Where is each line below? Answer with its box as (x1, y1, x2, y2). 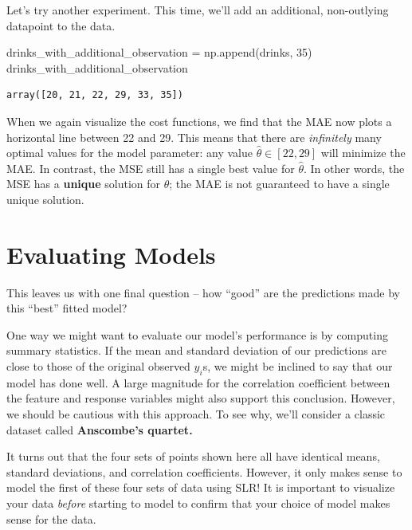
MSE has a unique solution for (6, 175, 161, 192)
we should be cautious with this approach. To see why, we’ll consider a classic (6, 406, 386, 422)
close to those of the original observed (6, 358, 190, 375)
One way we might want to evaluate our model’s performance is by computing (6, 326, 388, 343)
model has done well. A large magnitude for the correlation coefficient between (6, 374, 390, 391)
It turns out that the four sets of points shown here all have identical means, (6, 448, 380, 465)
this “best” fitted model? (6, 300, 128, 316)
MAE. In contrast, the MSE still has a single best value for (6, 159, 295, 176)
